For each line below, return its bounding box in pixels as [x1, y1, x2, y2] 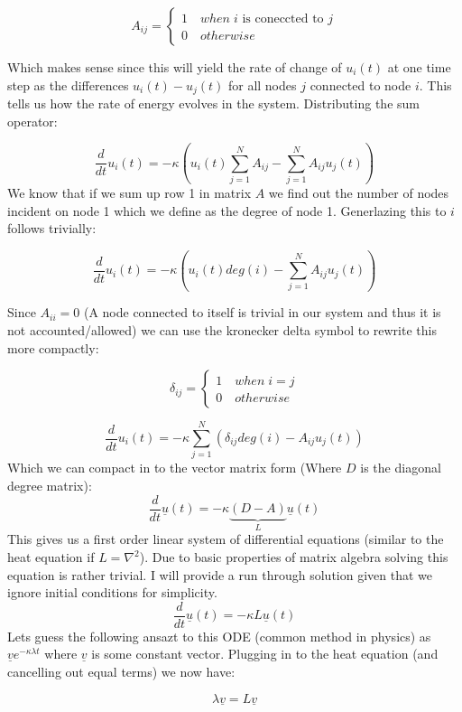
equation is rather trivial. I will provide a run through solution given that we [7, 565, 433, 584]
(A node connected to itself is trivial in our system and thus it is [83, 303, 441, 322]
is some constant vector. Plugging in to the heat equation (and [91, 644, 439, 663]
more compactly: [7, 338, 99, 357]
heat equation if [7, 548, 95, 567]
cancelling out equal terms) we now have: [7, 662, 236, 681]
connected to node [310, 75, 411, 94]
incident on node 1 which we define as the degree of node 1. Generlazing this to [7, 201, 447, 220]
